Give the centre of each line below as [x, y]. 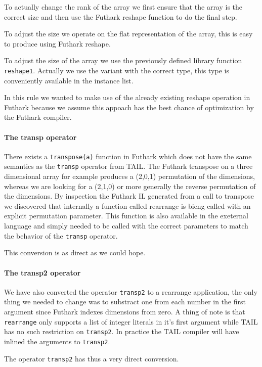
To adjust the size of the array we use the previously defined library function [123, 60]
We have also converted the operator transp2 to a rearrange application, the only [131, 291]
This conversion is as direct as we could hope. [75, 253]
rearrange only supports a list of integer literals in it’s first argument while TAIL [131, 321]
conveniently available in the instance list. [69, 80]
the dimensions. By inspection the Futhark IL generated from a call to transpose [129, 196]
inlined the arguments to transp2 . [57, 341]
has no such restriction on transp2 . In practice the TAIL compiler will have [122, 331]
